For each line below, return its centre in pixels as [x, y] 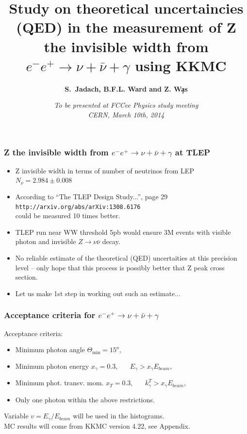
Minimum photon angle [50, 349]
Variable [16, 416]
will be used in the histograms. [119, 416]
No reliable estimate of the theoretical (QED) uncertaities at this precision [126, 257]
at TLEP [193, 152]
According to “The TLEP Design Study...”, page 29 [91, 196]
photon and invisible [46, 241]
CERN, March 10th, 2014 [126, 114]
